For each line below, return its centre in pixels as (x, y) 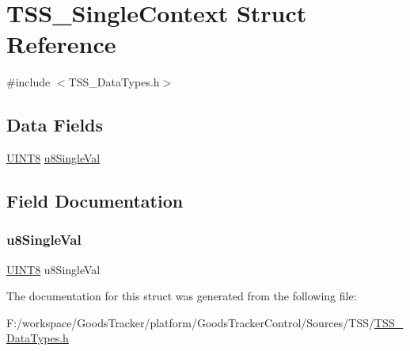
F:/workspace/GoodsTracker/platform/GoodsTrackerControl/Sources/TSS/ (190, 322)
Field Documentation (95, 201)
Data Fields (55, 125)
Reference (61, 44)
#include (28, 82)
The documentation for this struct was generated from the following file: (182, 296)
